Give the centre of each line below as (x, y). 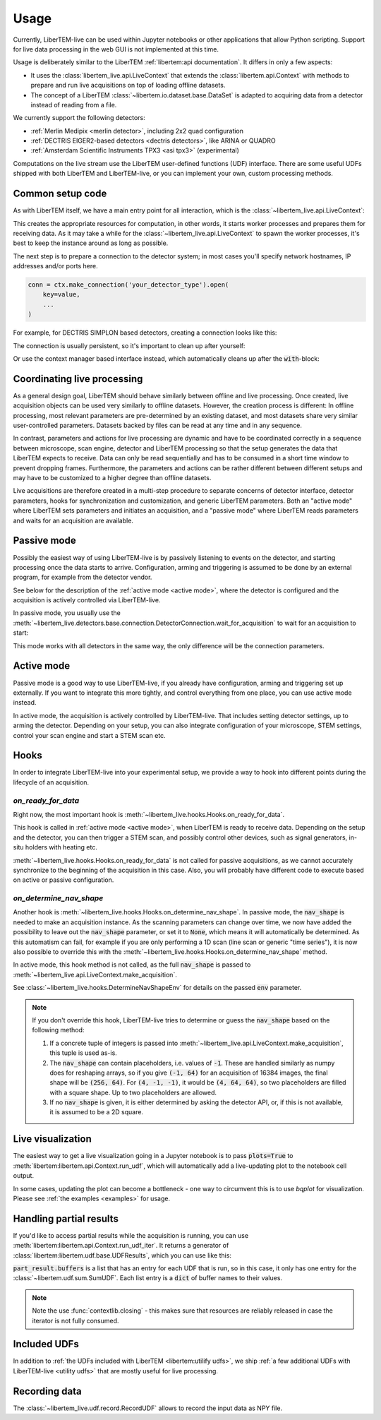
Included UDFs (46, 1344)
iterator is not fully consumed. (75, 1320)
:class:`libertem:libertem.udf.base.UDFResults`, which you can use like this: (122, 1255)
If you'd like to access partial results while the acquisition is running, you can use (131, 1235)
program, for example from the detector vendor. (83, 577)
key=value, (61, 294)
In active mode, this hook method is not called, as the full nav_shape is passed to (132, 965)
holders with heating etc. (61, 847)
